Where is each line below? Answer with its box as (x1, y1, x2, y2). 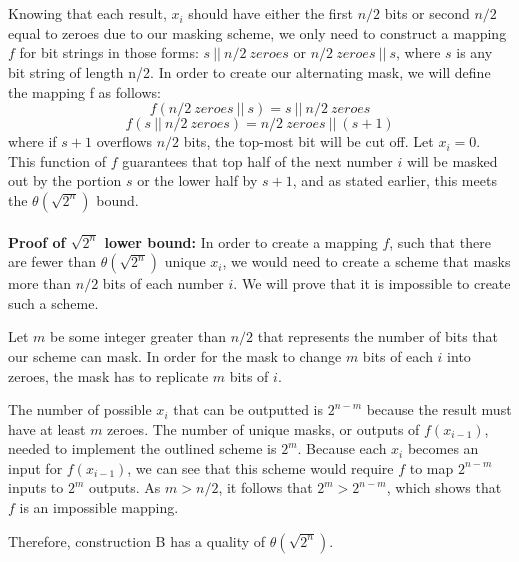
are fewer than (8, 251, 96, 272)
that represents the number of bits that (257, 326, 499, 347)
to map (409, 457, 454, 478)
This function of (8, 150, 107, 171)
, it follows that (218, 477, 313, 498)
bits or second (384, 3, 470, 24)
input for (8, 457, 63, 478)
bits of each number (102, 273, 224, 294)
